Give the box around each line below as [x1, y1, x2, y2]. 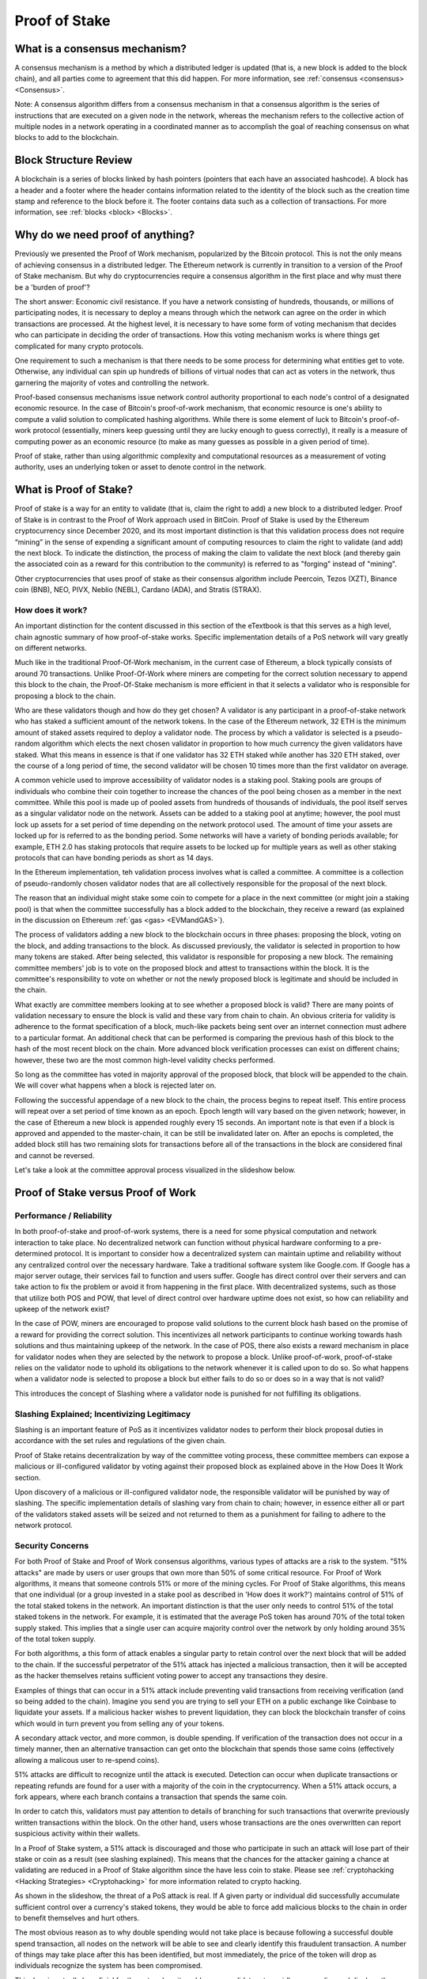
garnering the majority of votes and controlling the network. [14, 378, 210, 387]
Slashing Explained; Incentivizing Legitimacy [14, 1408, 191, 1419]
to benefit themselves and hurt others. [14, 1913, 140, 1923]
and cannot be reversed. [14, 1150, 95, 1160]
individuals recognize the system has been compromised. [14, 1961, 203, 1970]
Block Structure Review [14, 154, 133, 167]
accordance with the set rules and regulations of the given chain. [14, 1436, 227, 1445]
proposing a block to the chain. [14, 691, 116, 701]
